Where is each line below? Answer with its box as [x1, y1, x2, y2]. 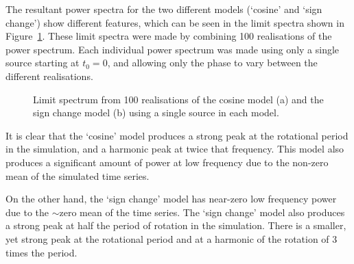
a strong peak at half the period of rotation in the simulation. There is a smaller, [5, 218, 346, 233]
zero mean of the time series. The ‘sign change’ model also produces [59, 204, 345, 219]
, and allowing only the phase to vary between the [107, 55, 318, 70]
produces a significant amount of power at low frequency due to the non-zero [5, 155, 329, 169]
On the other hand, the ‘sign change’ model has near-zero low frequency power [5, 192, 337, 206]
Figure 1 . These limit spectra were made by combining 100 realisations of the [5, 29, 332, 43]
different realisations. [5, 68, 93, 83]
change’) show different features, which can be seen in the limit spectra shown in [5, 15, 344, 29]
